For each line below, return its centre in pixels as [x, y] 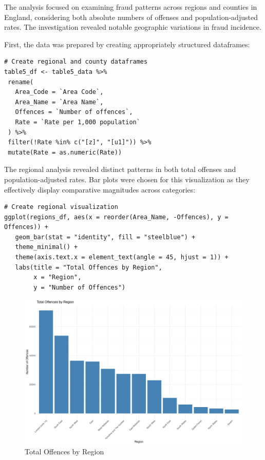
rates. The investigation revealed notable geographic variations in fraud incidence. [133, 27]
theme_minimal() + [46, 247]
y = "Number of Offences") [80, 287]
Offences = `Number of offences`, [74, 112]
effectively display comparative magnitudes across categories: [100, 189]
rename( [21, 82]
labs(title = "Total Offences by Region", [89, 267]
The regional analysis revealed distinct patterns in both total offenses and [120, 169]
